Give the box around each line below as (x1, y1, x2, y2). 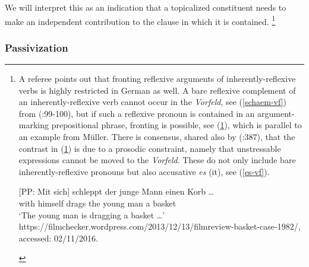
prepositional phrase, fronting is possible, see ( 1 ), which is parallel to (51, 119, 302, 131)
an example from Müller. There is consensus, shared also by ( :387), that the (18, 131, 295, 143)
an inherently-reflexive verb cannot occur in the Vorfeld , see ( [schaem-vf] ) (18, 96, 287, 108)
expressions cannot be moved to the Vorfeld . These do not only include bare (18, 154, 296, 166)
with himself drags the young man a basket (18, 197, 176, 209)
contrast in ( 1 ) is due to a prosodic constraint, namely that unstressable (18, 142, 281, 154)
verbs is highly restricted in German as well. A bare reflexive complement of (18, 84, 296, 96)
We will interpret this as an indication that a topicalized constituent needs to (5, 1, 286, 13)
